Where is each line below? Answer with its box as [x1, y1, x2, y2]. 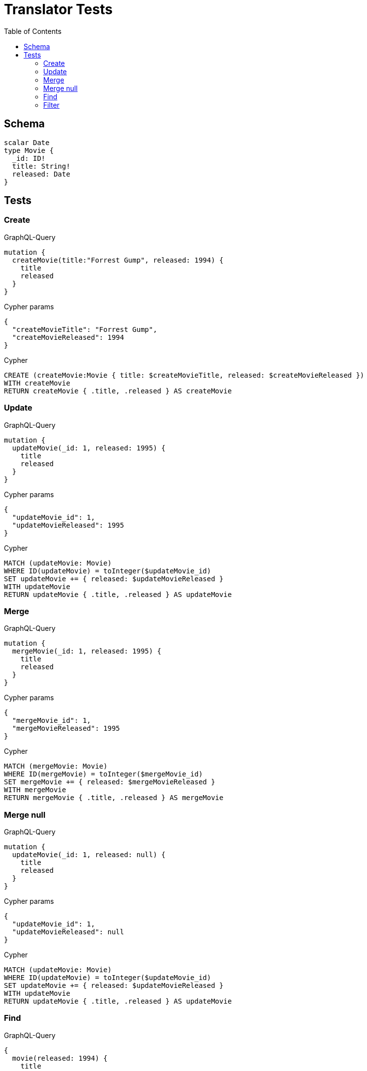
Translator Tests [4, 1, 113, 18]
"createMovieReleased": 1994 [12, 333, 124, 341]
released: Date [12, 170, 70, 178]
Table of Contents [4, 27, 62, 35]
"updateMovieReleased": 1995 [12, 521, 124, 529]
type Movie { [4, 146, 54, 154]
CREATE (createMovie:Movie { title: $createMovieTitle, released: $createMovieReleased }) [4, 371, 365, 379]
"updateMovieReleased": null [12, 928, 124, 936]
